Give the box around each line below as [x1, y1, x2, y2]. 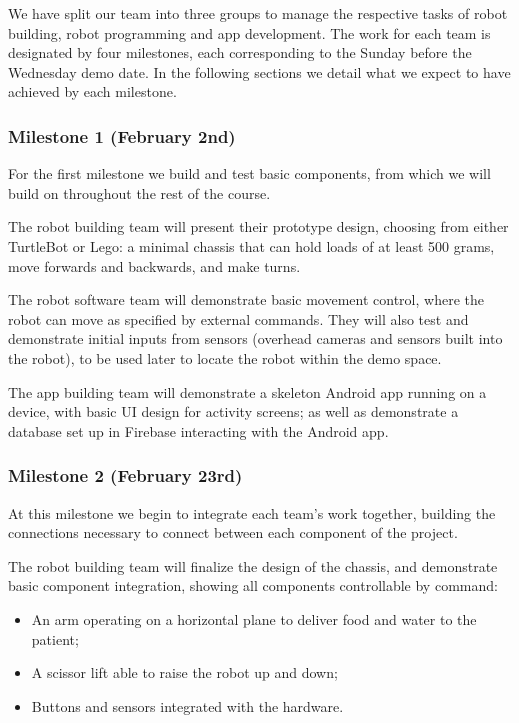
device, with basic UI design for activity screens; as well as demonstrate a [8, 401, 459, 422]
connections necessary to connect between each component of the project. [8, 522, 458, 543]
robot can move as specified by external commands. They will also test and [8, 308, 469, 329]
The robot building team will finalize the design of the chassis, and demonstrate [8, 555, 498, 576]
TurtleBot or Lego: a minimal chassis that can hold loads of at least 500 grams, [8, 235, 495, 256]
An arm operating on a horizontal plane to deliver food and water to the [31, 608, 477, 629]
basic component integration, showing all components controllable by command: [8, 575, 498, 596]
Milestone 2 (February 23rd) [8, 463, 243, 488]
